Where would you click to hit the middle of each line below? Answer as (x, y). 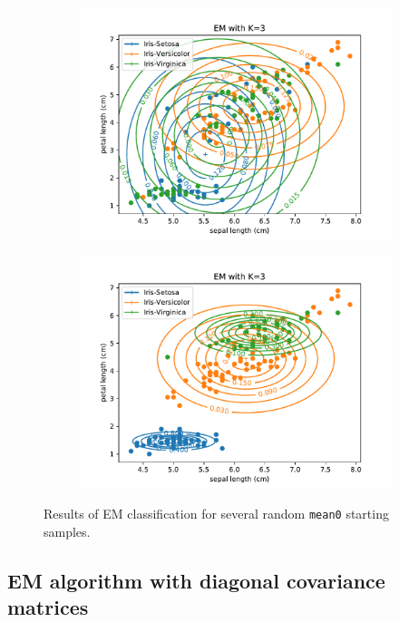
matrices (48, 606)
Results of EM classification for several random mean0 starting (216, 513)
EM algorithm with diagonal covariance (196, 580)
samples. (67, 531)
